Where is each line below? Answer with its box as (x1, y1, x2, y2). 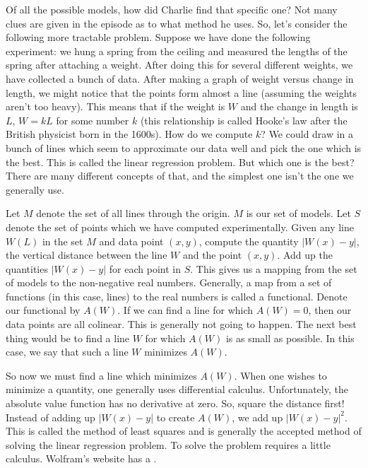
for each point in (109, 261, 181, 276)
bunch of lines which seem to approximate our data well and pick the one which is (6, 140, 362, 155)
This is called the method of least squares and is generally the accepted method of (6, 423, 362, 438)
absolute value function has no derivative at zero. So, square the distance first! (6, 396, 345, 411)
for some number (56, 112, 129, 127)
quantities (6, 261, 48, 276)
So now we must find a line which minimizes (6, 368, 197, 382)
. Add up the (277, 247, 333, 262)
